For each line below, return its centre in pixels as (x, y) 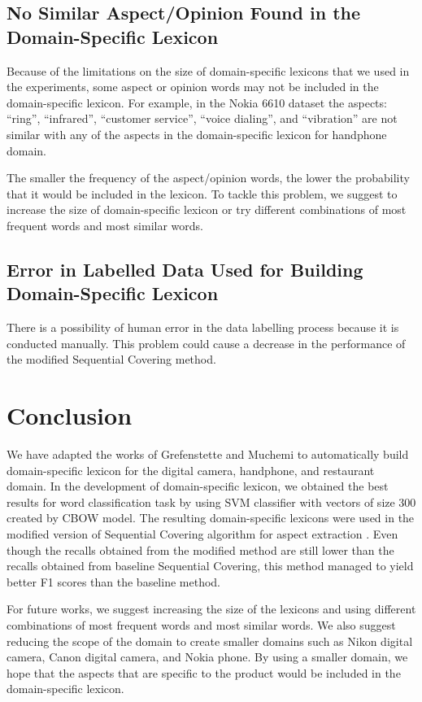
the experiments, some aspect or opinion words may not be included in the (193, 87)
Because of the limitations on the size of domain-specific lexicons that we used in (208, 70)
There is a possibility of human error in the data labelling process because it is (203, 327)
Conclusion (70, 415)
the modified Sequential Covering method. (111, 359)
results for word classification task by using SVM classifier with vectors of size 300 (211, 501)
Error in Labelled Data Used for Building (185, 269)
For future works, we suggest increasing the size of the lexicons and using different (211, 609)
